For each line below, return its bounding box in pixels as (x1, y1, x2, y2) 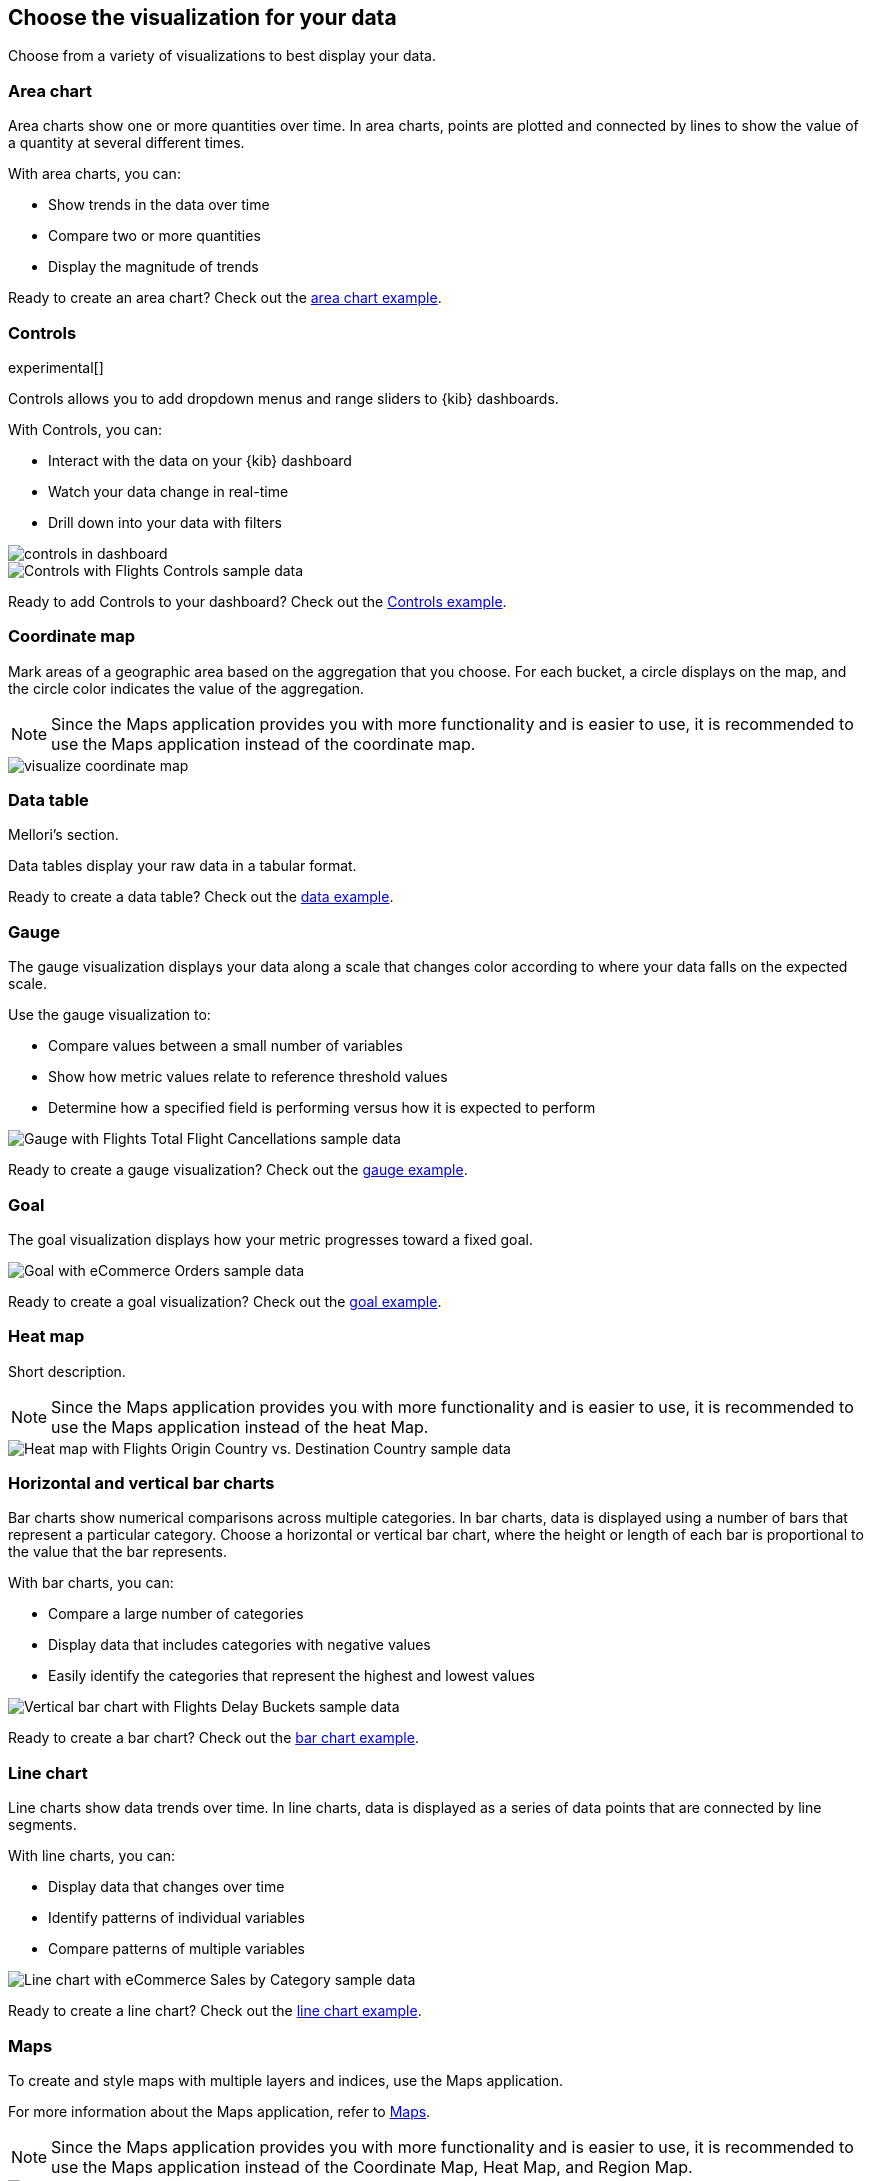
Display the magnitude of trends (48, 258, 259, 276)
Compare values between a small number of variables (48, 1037, 403, 1055)
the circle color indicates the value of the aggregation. (8, 679, 365, 697)
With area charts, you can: (8, 165, 181, 183)
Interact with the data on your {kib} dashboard (48, 451, 352, 469)
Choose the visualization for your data (8, 5, 397, 30)
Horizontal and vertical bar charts (8, 1473, 275, 1494)
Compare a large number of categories (48, 1605, 304, 1623)
